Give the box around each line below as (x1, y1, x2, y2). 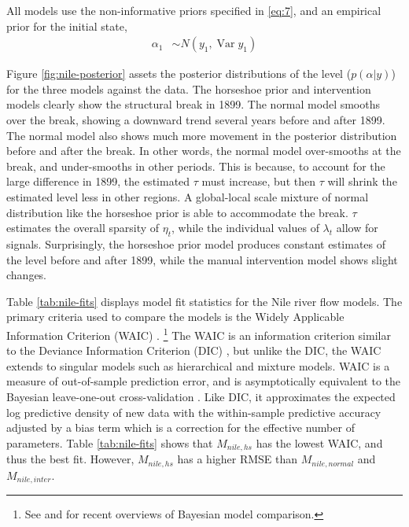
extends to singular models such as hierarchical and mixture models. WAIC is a (6, 357, 390, 374)
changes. (6, 267, 47, 283)
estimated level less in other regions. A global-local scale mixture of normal (6, 188, 369, 205)
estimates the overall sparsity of (6, 219, 160, 236)
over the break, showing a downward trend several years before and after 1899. (6, 112, 385, 127)
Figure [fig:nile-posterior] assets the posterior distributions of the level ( (6, 65, 352, 82)
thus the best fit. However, (6, 451, 134, 467)
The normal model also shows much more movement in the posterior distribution (6, 127, 397, 143)
